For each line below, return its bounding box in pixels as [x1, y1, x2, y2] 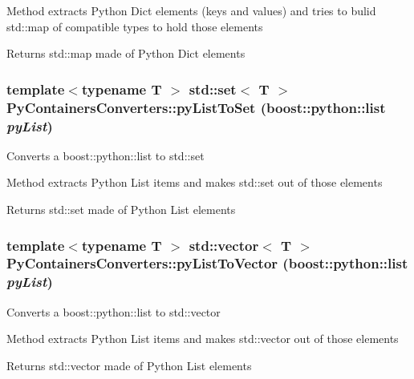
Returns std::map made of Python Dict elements [6, 45, 246, 62]
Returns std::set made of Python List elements [6, 201, 236, 218]
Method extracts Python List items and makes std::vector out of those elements [6, 330, 399, 347]
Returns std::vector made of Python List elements [6, 357, 252, 373]
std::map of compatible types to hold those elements [6, 18, 263, 34]
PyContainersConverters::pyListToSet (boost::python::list [6, 97, 386, 117]
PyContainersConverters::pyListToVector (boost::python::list [6, 253, 408, 273]
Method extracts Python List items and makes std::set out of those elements [6, 174, 383, 191]
